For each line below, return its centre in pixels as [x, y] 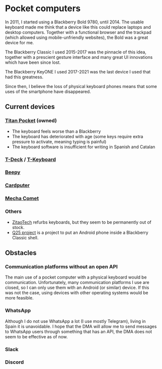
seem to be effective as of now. [36, 336]
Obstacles [21, 253]
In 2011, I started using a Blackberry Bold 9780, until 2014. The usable [74, 22]
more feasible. [19, 298]
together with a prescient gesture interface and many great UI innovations [79, 57]
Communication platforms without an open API [61, 266]
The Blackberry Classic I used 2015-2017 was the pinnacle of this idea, [76, 52]
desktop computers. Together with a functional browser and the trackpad [78, 32]
